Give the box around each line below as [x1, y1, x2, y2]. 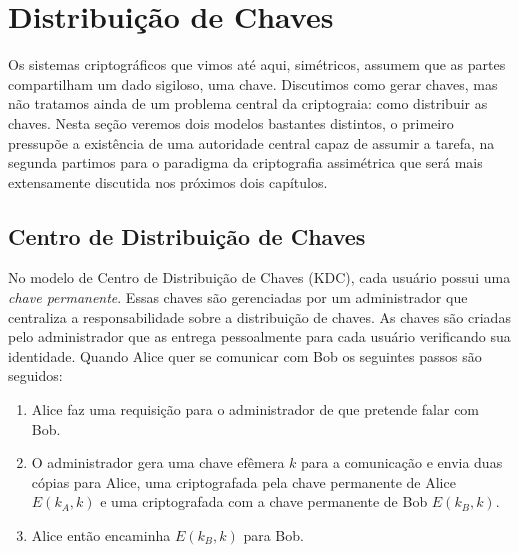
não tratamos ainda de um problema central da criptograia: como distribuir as [8, 93, 488, 114]
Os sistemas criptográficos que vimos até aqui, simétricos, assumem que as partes [8, 54, 506, 75]
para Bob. [243, 525, 304, 546]
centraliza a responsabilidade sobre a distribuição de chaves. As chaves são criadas [8, 306, 511, 327]
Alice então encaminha [31, 525, 171, 546]
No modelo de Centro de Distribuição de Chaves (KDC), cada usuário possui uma [8, 267, 511, 288]
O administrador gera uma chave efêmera [31, 452, 285, 473]
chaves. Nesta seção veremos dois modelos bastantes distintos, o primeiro [8, 112, 454, 133]
